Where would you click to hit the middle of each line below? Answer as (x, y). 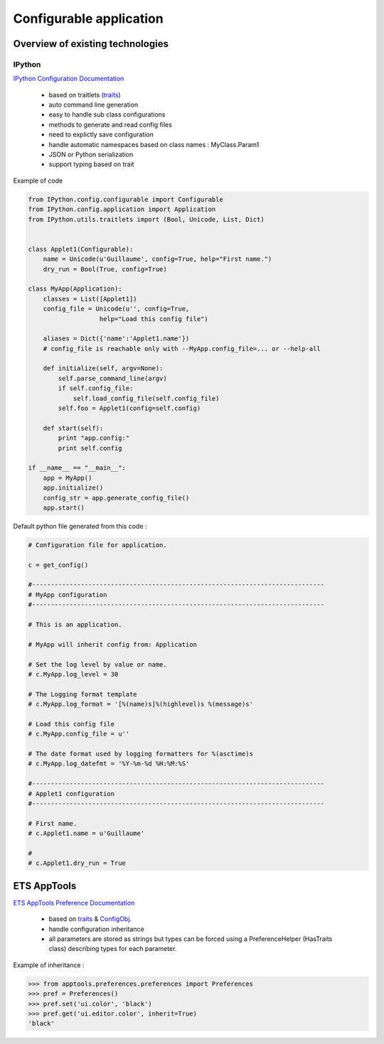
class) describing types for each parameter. (113, 949)
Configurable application (88, 18)
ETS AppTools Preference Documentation (74, 903)
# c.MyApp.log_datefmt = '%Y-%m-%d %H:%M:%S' (109, 764)
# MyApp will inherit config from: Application (112, 644)
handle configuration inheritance (97, 929)
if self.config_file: (96, 388)
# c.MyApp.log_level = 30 (73, 674)
